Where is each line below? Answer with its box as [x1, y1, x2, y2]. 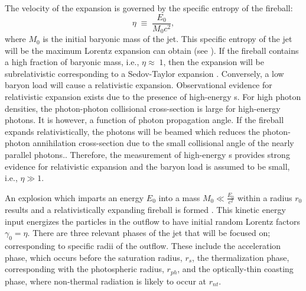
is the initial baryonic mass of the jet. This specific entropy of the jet [43, 33, 292, 45]
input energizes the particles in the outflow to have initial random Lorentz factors [5, 215, 300, 227]
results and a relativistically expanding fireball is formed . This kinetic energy [5, 203, 286, 215]
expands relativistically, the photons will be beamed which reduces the [5, 125, 260, 137]
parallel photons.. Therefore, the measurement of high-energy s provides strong [5, 148, 290, 161]
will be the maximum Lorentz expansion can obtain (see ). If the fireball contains [5, 44, 299, 56]
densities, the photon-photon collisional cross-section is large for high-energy [5, 102, 281, 114]
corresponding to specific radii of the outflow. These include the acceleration [5, 239, 281, 251]
